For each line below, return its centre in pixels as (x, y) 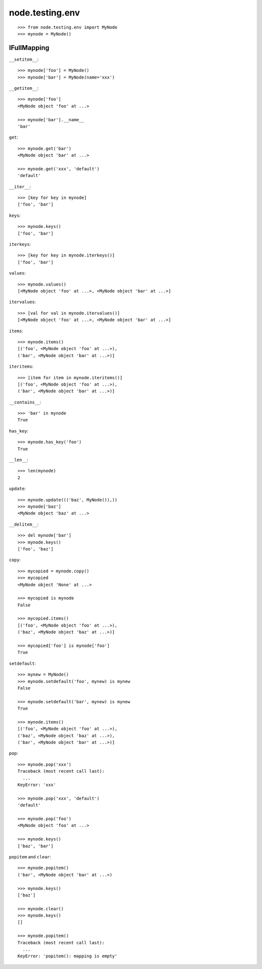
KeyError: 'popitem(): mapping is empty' (67, 956)
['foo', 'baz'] (36, 549)
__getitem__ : (24, 88)
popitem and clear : (30, 856)
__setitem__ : (24, 59)
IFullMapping (29, 48)
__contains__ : (25, 402)
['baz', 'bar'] (36, 846)
